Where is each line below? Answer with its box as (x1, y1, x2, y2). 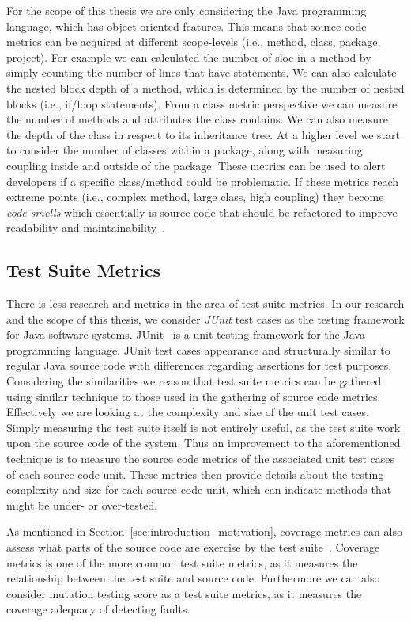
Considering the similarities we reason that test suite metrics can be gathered (6, 373, 382, 389)
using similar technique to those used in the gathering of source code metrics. (6, 388, 381, 404)
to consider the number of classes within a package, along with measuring (6, 142, 363, 158)
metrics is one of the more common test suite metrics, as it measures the (6, 554, 358, 571)
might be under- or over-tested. (6, 496, 158, 513)
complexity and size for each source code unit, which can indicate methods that (6, 481, 392, 498)
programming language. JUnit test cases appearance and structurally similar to (6, 341, 390, 358)
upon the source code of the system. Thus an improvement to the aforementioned (6, 434, 401, 451)
